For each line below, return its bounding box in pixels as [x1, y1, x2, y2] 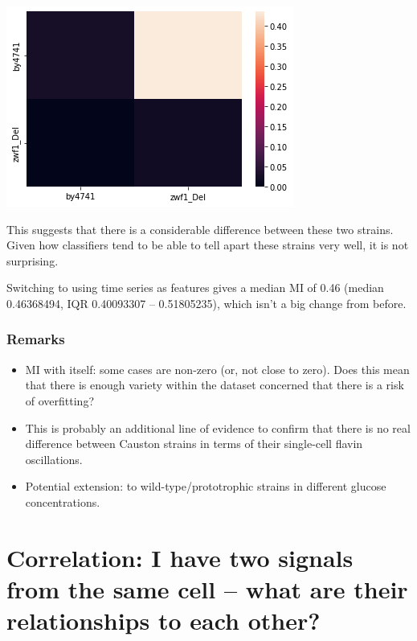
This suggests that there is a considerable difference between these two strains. [6, 220, 394, 237]
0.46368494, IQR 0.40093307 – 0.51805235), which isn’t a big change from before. [6, 294, 407, 311]
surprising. [6, 252, 59, 269]
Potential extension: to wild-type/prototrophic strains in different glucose [25, 478, 386, 495]
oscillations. [25, 450, 83, 467]
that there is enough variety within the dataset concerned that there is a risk [25, 376, 404, 393]
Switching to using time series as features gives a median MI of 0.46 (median [6, 279, 384, 296]
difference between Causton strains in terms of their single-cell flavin [25, 435, 363, 452]
